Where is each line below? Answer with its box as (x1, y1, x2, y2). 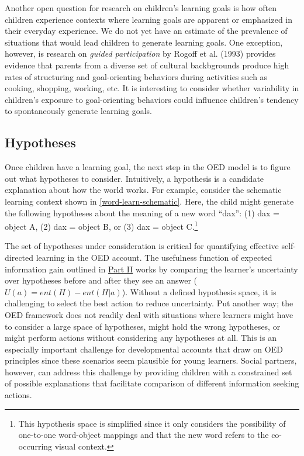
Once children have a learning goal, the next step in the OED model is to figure (5, 161, 291, 173)
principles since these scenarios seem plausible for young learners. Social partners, (5, 354, 297, 367)
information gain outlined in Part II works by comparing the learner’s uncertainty (5, 262, 298, 275)
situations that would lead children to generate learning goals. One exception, (5, 36, 283, 48)
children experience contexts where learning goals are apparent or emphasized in (5, 13, 293, 25)
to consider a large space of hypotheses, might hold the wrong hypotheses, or (5, 320, 281, 332)
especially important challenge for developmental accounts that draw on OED (5, 343, 283, 355)
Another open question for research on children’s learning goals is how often (5, 2, 277, 13)
